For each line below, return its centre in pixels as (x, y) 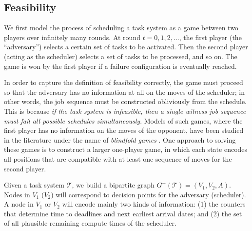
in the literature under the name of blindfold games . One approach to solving (120, 139)
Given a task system (34, 185)
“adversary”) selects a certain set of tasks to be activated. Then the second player (126, 47)
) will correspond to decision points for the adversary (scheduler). (148, 194)
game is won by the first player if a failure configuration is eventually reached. (120, 66)
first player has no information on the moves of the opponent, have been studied (124, 130)
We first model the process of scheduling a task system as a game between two (121, 28)
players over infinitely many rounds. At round (72, 37)
